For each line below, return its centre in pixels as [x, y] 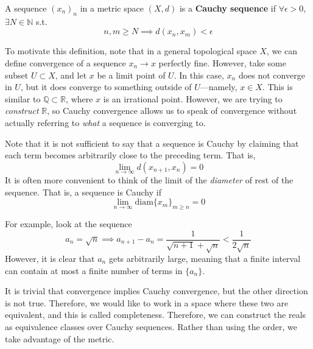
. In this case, [199, 75]
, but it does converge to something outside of [106, 87]
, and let [71, 75]
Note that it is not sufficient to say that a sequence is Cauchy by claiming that [152, 143]
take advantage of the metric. [60, 338]
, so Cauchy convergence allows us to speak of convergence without [172, 111]
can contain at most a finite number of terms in [94, 270]
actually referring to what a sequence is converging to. [105, 122]
